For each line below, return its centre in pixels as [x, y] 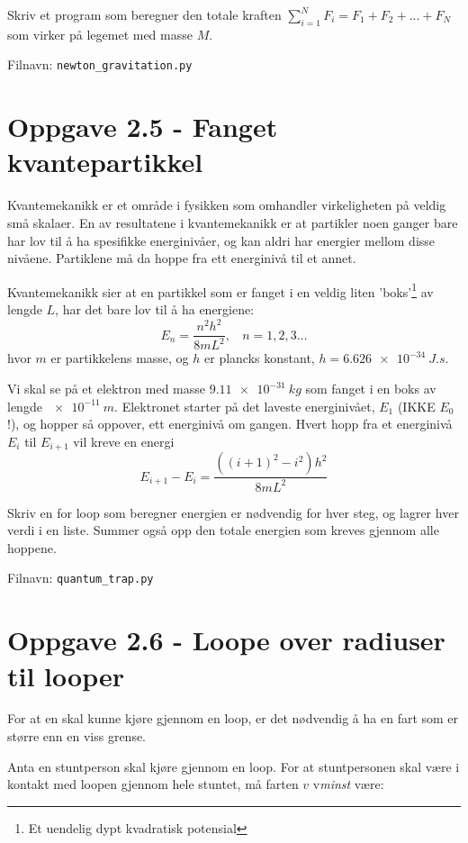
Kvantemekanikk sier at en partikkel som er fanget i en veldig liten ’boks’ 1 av [220, 290]
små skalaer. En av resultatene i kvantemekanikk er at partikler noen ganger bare [233, 222]
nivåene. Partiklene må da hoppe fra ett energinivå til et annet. [182, 258]
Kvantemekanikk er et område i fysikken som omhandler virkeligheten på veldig [227, 205]
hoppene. [32, 547]
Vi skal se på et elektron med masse [107, 389]
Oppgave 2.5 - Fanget [143, 127]
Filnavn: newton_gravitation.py [100, 64]
